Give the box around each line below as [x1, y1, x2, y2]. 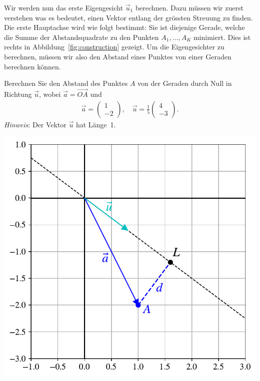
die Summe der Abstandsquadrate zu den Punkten [4, 31, 159, 42]
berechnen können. [4, 61, 61, 71]
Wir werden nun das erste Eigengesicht [4, 2, 123, 12]
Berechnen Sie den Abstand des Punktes [4, 78, 128, 88]
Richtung [4, 88, 32, 99]
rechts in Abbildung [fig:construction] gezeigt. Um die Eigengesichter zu [4, 41, 224, 52]
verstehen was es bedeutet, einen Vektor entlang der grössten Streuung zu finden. [4, 12, 253, 22]
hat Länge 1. [75, 119, 116, 129]
